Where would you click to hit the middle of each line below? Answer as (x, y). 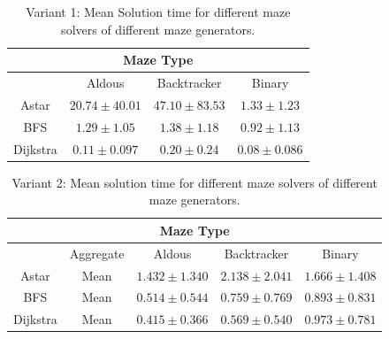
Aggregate (97, 253)
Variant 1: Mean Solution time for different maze (158, 12)
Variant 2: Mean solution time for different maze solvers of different (194, 182)
